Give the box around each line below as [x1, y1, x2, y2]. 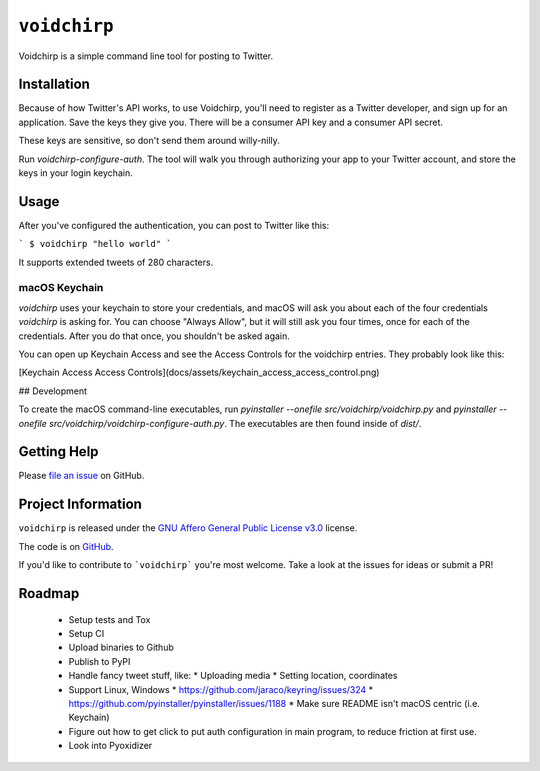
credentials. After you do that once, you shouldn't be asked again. [18, 330, 290, 342]
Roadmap [18, 585, 80, 602]
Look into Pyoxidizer [68, 740, 153, 752]
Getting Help [18, 443, 99, 460]
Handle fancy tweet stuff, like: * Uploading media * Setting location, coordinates [68, 670, 398, 682]
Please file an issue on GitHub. [18, 470, 145, 482]
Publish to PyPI [68, 655, 131, 667]
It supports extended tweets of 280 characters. [18, 256, 214, 268]
